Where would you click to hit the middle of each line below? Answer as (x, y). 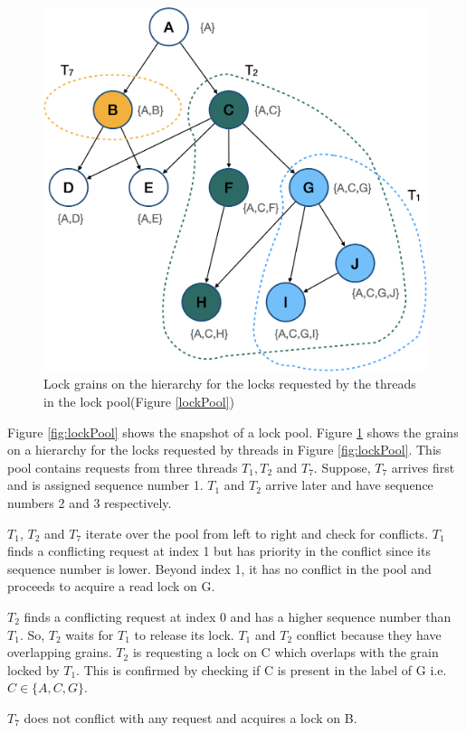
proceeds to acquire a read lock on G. (111, 586)
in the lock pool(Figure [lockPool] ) (139, 402)
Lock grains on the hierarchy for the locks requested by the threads (230, 384)
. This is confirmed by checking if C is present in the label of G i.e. (262, 669)
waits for (90, 634)
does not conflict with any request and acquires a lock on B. (190, 717)
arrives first (423, 467)
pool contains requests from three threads (123, 467)
